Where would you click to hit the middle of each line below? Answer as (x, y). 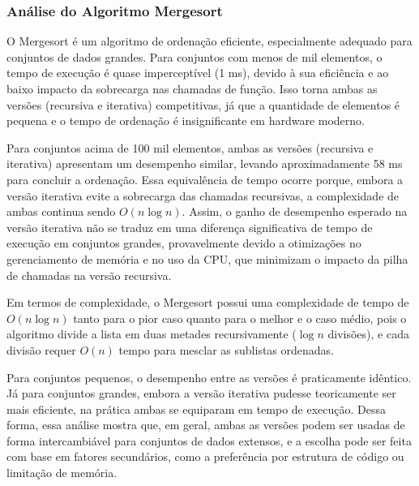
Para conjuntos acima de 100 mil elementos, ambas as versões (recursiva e (190, 147)
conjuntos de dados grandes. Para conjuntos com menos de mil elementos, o (195, 56)
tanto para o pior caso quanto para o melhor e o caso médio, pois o (240, 318)
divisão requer (41, 349)
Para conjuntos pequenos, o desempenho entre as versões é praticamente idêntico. (209, 377)
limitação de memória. (62, 473)
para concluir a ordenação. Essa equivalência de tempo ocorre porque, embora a (205, 179)
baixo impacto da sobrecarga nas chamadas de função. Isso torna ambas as (192, 88)
